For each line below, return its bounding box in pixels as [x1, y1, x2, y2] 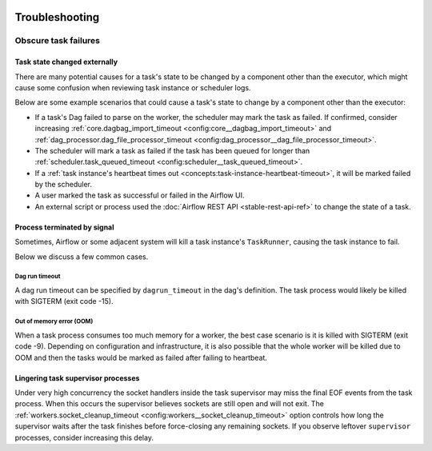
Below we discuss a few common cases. [14, 252, 149, 261]
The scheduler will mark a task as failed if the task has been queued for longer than [34, 146, 310, 155]
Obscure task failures [14, 35, 100, 46]
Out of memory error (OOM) [14, 317, 94, 325]
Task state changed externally [14, 57, 118, 67]
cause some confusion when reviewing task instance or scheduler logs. [14, 82, 251, 92]
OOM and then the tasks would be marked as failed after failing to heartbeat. [14, 353, 268, 362]
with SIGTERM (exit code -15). [14, 297, 114, 306]
